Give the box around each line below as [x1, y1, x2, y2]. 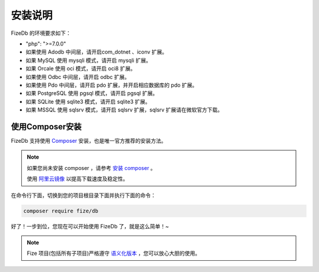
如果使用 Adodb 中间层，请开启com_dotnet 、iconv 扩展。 [25, 48, 168, 55]
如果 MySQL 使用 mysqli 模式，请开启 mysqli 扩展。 [25, 57, 152, 64]
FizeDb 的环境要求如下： [11, 30, 71, 37]
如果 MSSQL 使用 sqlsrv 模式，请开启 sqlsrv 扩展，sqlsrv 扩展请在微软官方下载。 [25, 106, 223, 113]
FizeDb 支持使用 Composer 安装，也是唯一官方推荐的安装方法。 [11, 137, 167, 144]
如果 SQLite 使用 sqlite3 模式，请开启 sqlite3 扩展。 [25, 98, 151, 105]
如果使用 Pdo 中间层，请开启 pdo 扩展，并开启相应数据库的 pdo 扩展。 [25, 81, 198, 89]
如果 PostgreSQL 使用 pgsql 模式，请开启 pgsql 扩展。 [25, 90, 158, 97]
